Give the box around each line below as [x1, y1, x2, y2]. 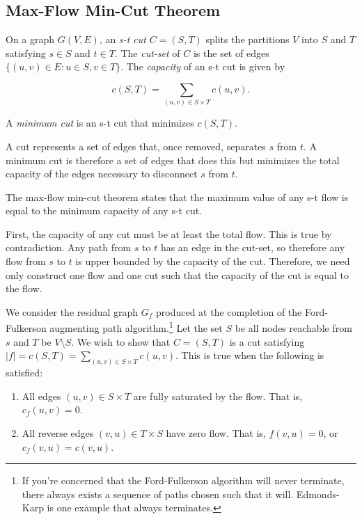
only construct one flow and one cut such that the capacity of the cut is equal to [6, 267, 349, 282]
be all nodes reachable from [235, 321, 352, 335]
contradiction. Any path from [6, 240, 132, 255]
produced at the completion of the [156, 304, 302, 319]
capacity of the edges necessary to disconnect [6, 166, 198, 181]
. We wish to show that [71, 334, 171, 349]
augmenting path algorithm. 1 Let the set [49, 319, 223, 335]
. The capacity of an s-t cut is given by [120, 59, 285, 74]
